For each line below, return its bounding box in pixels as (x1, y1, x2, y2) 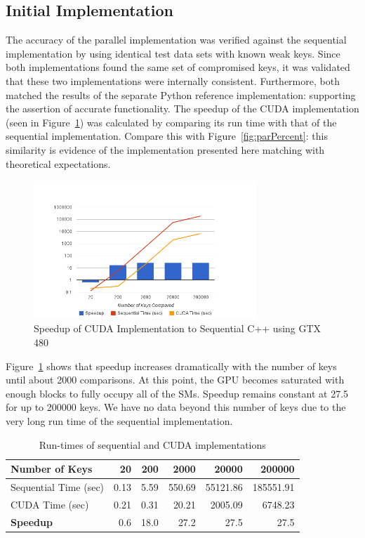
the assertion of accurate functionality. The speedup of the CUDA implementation (6, 101, 359, 116)
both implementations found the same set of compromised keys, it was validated (6, 60, 350, 74)
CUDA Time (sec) (11, 497, 89, 511)
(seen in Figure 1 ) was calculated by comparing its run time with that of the (6, 114, 337, 129)
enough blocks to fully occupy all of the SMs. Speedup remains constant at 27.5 (6, 386, 349, 400)
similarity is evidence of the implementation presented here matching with (6, 142, 325, 157)
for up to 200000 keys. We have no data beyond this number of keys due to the (6, 400, 346, 414)
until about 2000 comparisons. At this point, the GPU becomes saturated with (6, 372, 345, 387)
